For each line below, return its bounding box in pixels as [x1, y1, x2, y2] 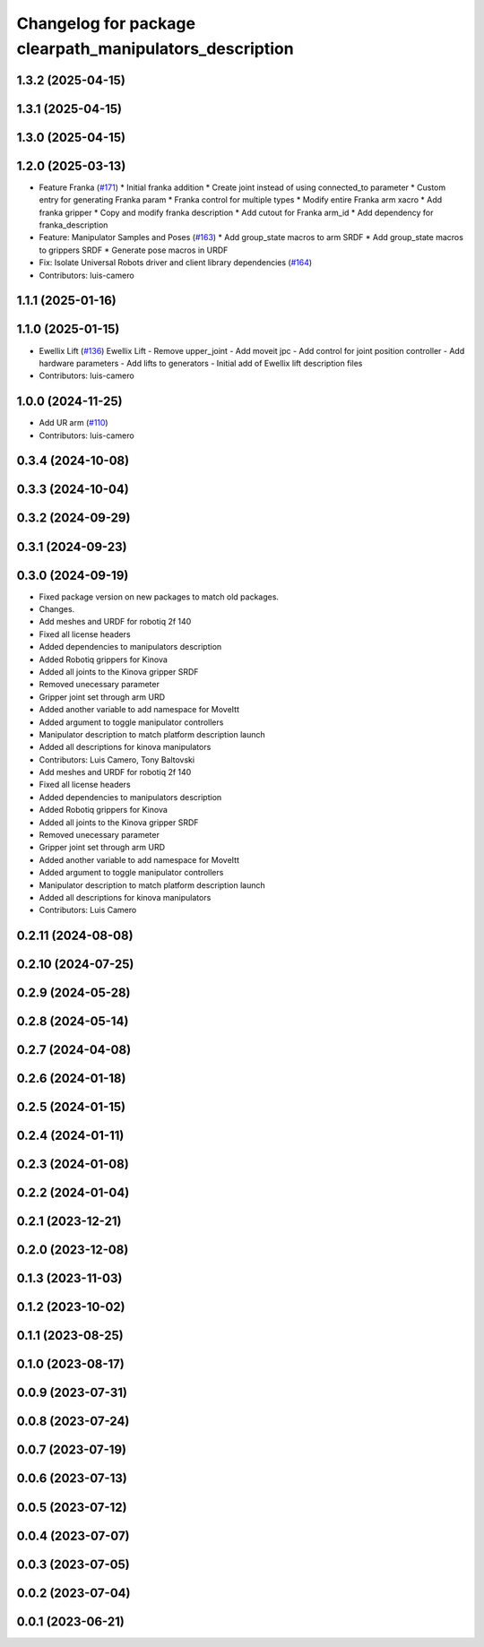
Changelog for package [16, 13, 196, 33]
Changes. [39, 604, 75, 614]
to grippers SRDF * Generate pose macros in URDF [39, 245, 229, 255]
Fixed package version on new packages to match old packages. [39, 591, 280, 602]
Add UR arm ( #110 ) [39, 418, 108, 428]
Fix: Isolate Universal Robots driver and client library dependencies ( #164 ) [39, 257, 313, 268]
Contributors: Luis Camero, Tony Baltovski [39, 754, 195, 765]
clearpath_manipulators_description [16, 39, 295, 58]
